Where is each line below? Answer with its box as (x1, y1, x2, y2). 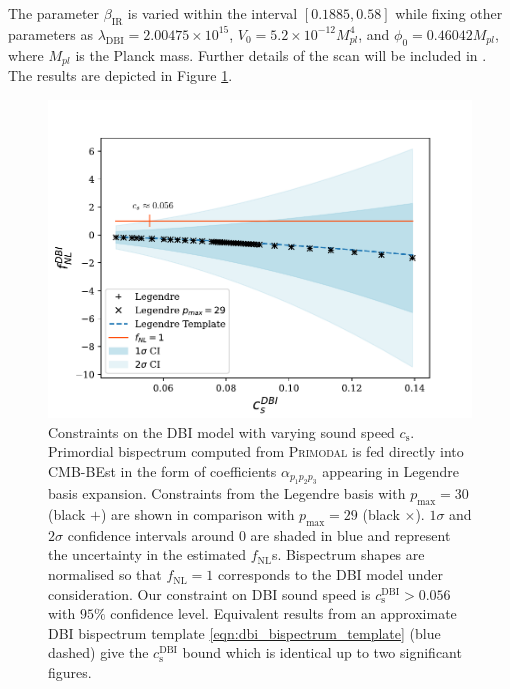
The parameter (8, 3, 100, 23)
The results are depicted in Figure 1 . (8, 65, 233, 86)
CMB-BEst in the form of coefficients (48, 460, 277, 481)
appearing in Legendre (322, 460, 460, 481)
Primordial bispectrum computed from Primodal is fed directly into (48, 441, 464, 462)
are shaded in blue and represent (250, 524, 451, 545)
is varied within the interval (127, 3, 298, 23)
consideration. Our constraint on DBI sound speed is (48, 583, 371, 604)
